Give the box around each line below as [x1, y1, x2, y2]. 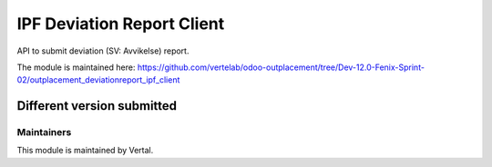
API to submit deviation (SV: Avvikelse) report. [16, 45, 190, 56]
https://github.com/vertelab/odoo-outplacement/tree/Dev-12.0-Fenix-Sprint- [137, 62, 425, 73]
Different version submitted [16, 98, 178, 113]
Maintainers [16, 126, 72, 139]
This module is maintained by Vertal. [16, 145, 154, 156]
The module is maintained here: [16, 62, 136, 73]
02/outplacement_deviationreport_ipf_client [16, 74, 180, 85]
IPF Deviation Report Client [16, 14, 225, 34]
